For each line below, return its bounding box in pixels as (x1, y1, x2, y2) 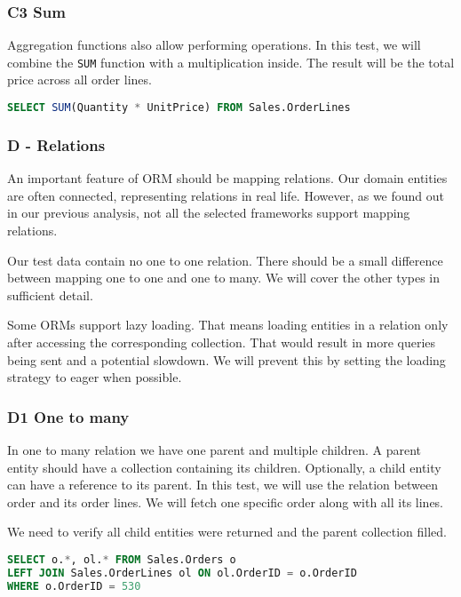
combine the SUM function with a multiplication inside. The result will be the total (7, 52, 455, 71)
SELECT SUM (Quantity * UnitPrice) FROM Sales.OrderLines (7, 101, 351, 115)
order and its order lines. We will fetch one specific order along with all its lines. (7, 492, 444, 511)
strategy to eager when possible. (7, 368, 182, 386)
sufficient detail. (7, 285, 93, 304)
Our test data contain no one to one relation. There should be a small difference (7, 251, 443, 269)
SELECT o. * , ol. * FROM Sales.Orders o (7, 553, 236, 566)
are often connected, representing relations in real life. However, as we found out (7, 186, 444, 204)
